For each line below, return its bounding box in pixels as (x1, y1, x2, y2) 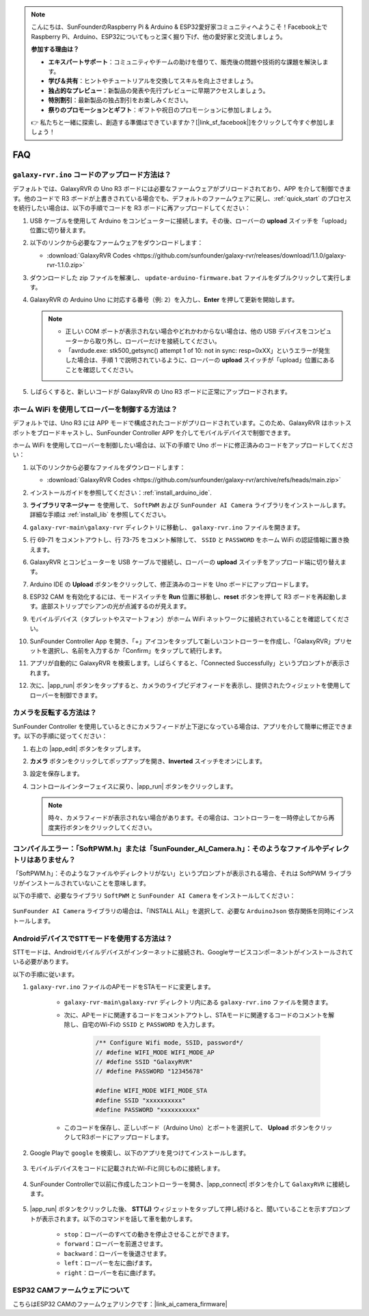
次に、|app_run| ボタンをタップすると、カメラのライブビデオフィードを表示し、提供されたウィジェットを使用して (29, 682, 351, 690)
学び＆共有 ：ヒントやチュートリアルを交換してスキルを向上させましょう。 (48, 77, 258, 85)
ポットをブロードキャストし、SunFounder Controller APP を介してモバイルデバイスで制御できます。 (12, 428, 295, 436)
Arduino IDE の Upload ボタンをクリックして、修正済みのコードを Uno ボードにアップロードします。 (29, 580, 312, 588)
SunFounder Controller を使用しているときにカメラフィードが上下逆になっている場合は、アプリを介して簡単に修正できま (12, 722, 353, 730)
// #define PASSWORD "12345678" (95, 1067, 204, 1076)
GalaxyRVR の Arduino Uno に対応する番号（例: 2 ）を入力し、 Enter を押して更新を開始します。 (29, 295, 299, 304)
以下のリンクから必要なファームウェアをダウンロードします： (29, 238, 204, 247)
